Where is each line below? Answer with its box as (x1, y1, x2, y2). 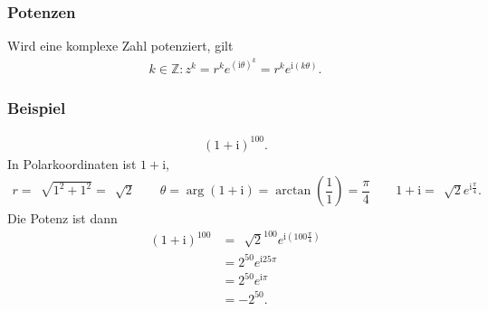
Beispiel (7, 96, 66, 118)
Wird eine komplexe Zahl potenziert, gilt (7, 36, 234, 55)
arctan (275, 184, 311, 198)
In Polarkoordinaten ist (7, 154, 137, 173)
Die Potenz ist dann (7, 209, 118, 228)
